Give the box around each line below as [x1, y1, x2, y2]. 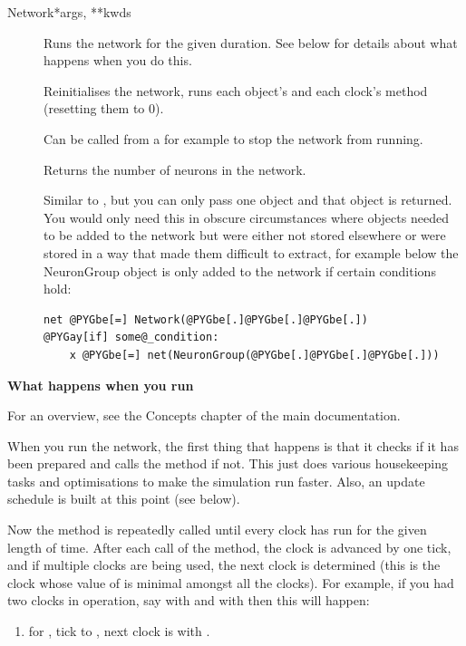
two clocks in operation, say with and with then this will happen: [7, 591, 370, 610]
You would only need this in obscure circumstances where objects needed [44, 207, 449, 227]
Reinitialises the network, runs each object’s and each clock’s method [44, 81, 428, 100]
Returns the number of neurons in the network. [44, 159, 306, 178]
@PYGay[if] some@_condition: [44, 331, 219, 344]
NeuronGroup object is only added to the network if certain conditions [44, 261, 436, 280]
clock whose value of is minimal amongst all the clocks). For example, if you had [7, 573, 454, 592]
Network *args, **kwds [7, 3, 131, 21]
